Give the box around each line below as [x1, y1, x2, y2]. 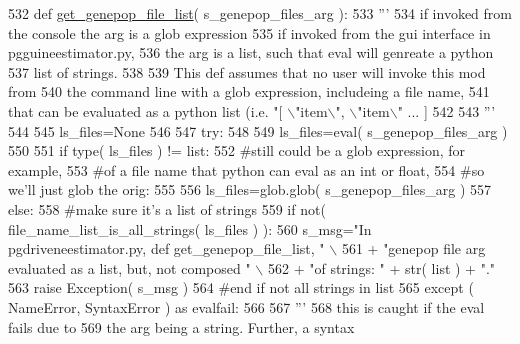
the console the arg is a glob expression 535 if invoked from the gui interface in [8, 22, 491, 43]
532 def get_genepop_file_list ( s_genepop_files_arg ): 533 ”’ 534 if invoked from [8, 3, 512, 23]
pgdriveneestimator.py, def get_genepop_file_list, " [8, 238, 325, 259]
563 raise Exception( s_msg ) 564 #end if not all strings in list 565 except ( [8, 277, 474, 298]
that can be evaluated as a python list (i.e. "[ [8, 100, 283, 121]
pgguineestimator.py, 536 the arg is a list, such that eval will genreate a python [8, 42, 494, 63]
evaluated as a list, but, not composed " [8, 257, 251, 278]
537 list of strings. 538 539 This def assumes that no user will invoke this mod [8, 61, 486, 82]
